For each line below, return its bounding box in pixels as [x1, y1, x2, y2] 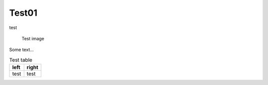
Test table [9, 57, 32, 63]
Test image [21, 35, 45, 41]
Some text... [9, 47, 34, 53]
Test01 [9, 7, 38, 18]
